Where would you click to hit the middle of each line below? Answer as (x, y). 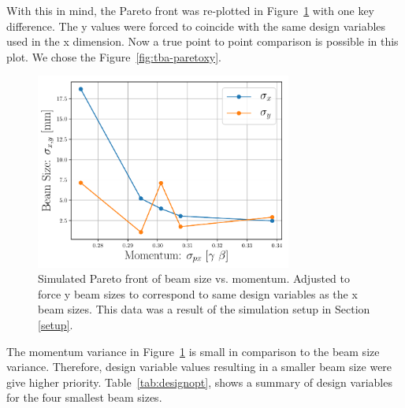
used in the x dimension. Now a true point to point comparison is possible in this (202, 41)
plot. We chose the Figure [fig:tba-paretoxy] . (114, 56)
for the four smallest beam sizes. (84, 397)
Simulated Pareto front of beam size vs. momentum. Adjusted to (194, 278)
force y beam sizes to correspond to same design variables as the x (198, 293)
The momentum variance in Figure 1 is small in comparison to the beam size (193, 351)
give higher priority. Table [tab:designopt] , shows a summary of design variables (199, 382)
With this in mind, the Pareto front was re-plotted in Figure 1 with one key (191, 10)
